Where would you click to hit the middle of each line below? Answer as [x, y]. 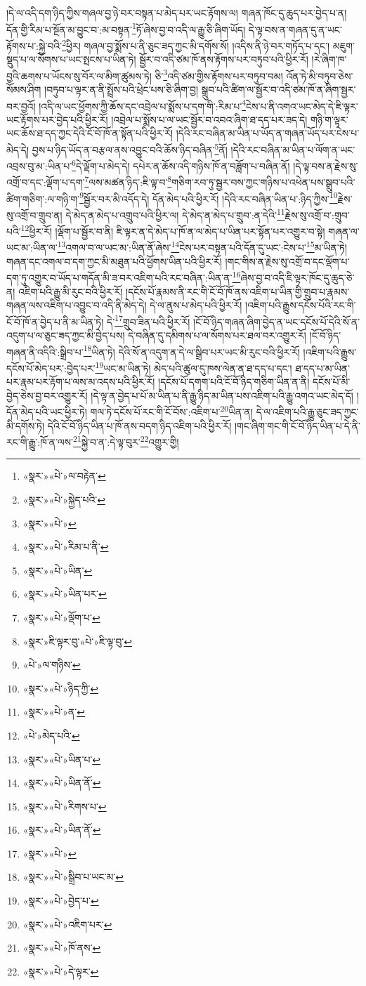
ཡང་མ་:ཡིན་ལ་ [32, 248]
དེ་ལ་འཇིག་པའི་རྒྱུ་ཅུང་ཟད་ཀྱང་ [307, 411]
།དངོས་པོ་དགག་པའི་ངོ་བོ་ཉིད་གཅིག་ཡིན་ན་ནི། [234, 382]
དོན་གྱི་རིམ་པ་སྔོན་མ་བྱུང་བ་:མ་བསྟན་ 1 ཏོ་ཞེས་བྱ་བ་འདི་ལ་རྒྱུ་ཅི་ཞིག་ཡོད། [126, 28]
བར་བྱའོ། [21, 106]
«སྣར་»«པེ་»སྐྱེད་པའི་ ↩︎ [64, 499]
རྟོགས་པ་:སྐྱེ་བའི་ [34, 45]
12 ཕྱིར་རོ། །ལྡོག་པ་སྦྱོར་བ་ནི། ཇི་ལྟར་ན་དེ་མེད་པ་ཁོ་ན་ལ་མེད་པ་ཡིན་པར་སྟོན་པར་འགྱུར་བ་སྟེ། [173, 230]
